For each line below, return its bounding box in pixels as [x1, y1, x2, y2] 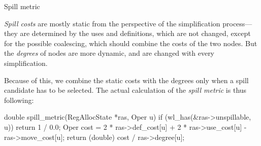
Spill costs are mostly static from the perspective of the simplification [4, 18, 220, 28]
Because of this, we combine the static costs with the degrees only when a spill [4, 75, 249, 85]
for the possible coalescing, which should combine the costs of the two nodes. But [4, 38, 257, 48]
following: [4, 94, 34, 105]
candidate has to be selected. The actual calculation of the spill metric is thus [4, 85, 247, 95]
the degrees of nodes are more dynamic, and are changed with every [4, 48, 215, 58]
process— [222, 18, 252, 28]
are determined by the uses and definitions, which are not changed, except [20, 28, 251, 39]
